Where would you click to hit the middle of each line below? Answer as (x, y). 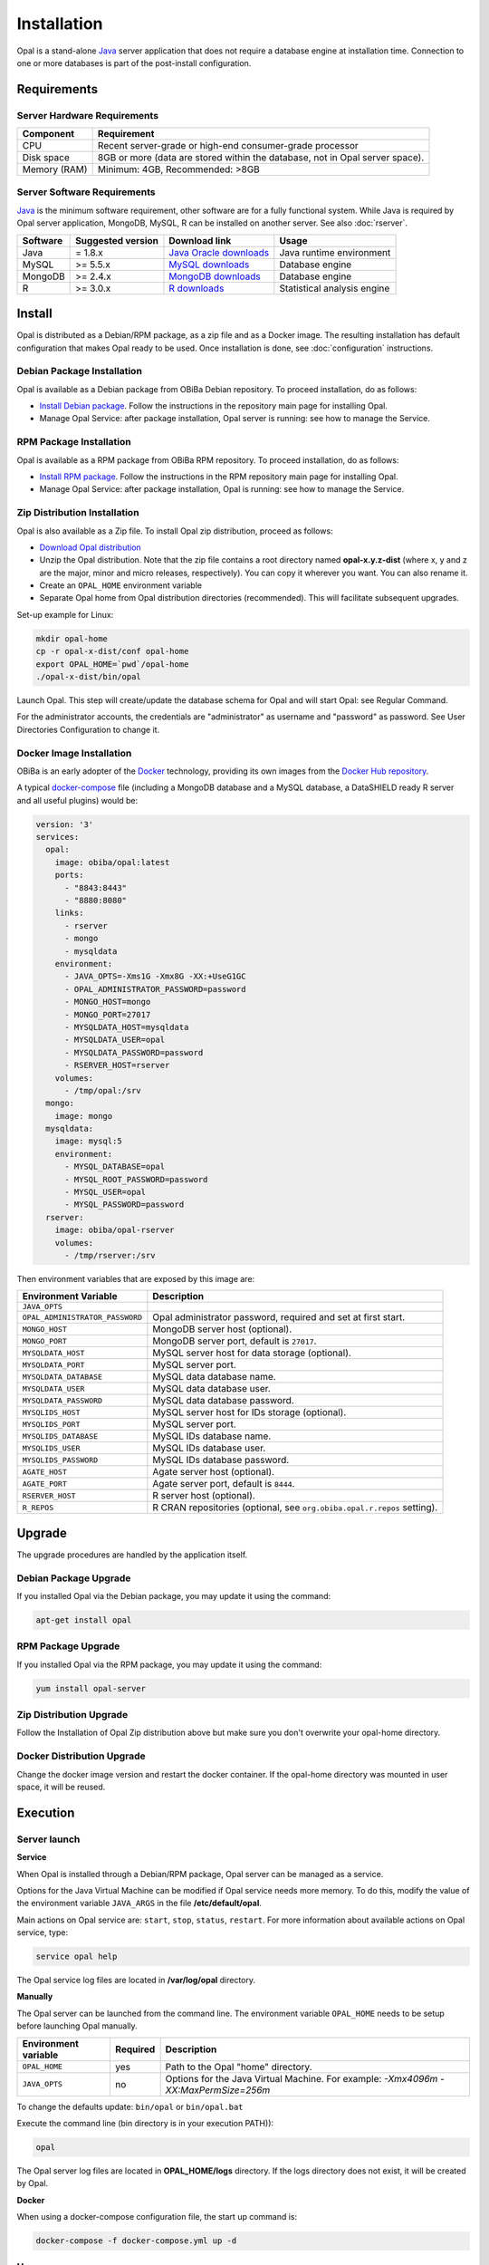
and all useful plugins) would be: (77, 800)
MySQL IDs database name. (212, 1436)
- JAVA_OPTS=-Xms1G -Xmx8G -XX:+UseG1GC (155, 977)
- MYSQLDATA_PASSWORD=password (134, 1052)
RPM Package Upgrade (68, 1646)
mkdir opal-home (72, 638)
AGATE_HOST (45, 1472)
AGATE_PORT (45, 1484)
